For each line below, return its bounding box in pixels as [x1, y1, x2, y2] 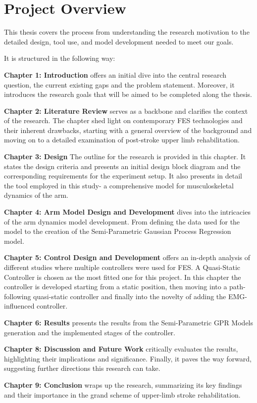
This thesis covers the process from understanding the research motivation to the [4, 27, 250, 37]
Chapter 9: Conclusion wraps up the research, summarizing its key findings [4, 379, 242, 390]
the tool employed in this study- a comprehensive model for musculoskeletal [4, 180, 234, 190]
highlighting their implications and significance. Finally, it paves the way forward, [4, 353, 252, 363]
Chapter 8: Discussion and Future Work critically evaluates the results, [4, 344, 238, 354]
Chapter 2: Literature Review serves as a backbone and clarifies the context [4, 105, 248, 116]
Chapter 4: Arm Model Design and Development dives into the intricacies [4, 207, 251, 217]
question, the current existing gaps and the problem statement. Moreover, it [4, 79, 235, 90]
